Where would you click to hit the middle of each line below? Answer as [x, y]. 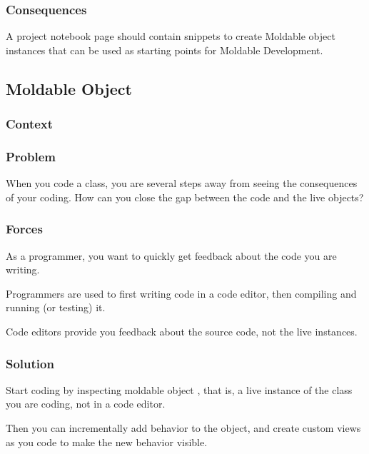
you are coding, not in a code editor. [86, 404]
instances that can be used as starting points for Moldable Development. [165, 50]
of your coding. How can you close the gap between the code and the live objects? [185, 197]
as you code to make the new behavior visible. [107, 442]
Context [30, 124]
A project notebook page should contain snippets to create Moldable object [171, 36]
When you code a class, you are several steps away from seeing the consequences [182, 183]
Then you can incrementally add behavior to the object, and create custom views [183, 428]
